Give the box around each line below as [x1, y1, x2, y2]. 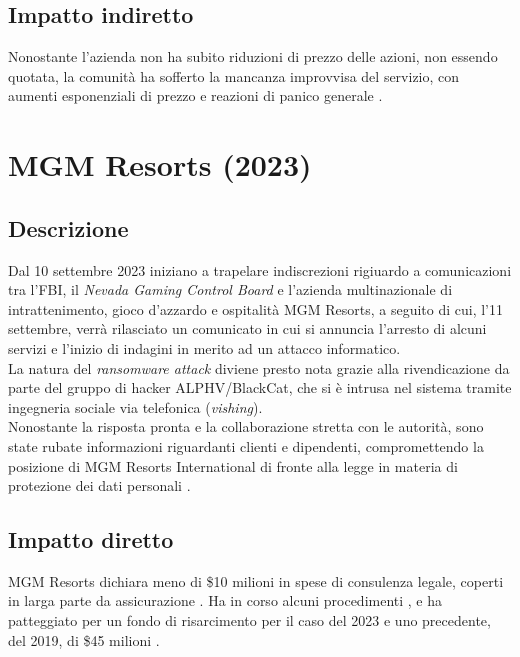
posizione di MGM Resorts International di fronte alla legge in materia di [8, 455, 458, 476]
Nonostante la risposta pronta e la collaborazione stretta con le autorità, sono [8, 416, 484, 437]
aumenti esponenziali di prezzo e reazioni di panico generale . [8, 85, 383, 106]
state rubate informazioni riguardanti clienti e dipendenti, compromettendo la [8, 435, 484, 456]
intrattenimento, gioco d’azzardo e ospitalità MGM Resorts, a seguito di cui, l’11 [8, 298, 503, 319]
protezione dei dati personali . [8, 475, 191, 496]
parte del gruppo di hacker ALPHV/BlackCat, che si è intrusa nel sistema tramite [8, 377, 512, 398]
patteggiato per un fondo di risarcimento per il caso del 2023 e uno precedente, [8, 610, 491, 631]
